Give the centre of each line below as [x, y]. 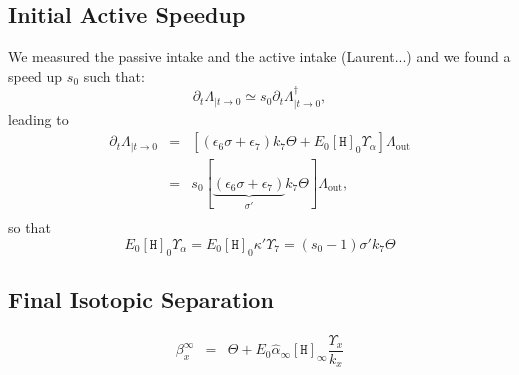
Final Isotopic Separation [141, 298]
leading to [38, 118]
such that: [114, 75]
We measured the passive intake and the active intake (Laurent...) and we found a [259, 56]
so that [29, 227]
